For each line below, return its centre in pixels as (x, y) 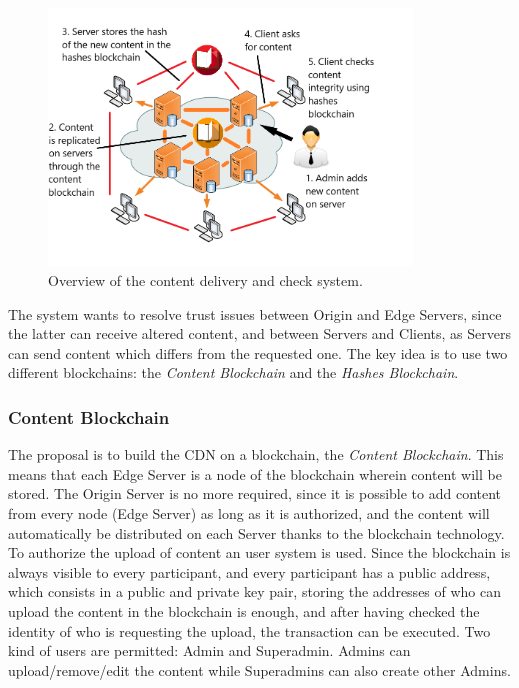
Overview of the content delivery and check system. (205, 280)
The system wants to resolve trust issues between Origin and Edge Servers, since (255, 313)
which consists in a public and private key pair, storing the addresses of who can (255, 591)
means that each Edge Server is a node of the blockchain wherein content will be (255, 473)
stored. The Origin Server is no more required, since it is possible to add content (255, 493)
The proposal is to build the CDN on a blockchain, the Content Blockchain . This (256, 454)
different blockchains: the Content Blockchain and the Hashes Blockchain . (233, 372)
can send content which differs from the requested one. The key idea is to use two (258, 352)
